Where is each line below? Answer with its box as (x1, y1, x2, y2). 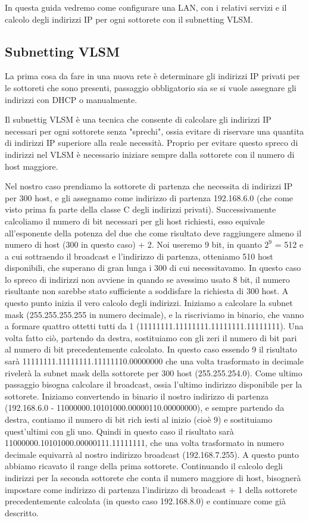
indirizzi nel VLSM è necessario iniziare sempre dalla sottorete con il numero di (5, 148, 295, 160)
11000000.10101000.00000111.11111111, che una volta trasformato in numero (5, 436, 284, 449)
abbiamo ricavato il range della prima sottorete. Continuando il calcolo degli (5, 460, 283, 472)
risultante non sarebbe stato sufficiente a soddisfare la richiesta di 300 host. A (5, 285, 289, 297)
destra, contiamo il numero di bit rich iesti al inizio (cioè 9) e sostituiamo (5, 413, 273, 426)
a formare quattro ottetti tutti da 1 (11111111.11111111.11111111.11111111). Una (5, 320, 304, 332)
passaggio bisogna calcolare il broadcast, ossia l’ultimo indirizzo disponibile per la (5, 378, 302, 391)
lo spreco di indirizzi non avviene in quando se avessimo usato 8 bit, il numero (5, 273, 290, 285)
